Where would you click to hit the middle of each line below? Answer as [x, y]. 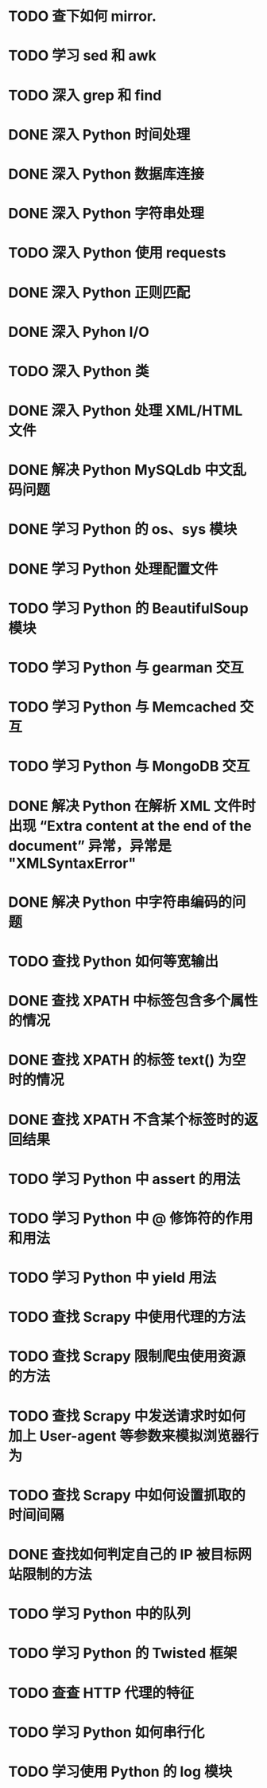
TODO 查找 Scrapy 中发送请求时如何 [127, 1416]
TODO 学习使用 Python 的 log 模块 [120, 1772]
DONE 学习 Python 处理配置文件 [113, 569]
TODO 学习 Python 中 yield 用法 [112, 1278]
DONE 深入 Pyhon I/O [79, 332]
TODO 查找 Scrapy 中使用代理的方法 [127, 1317]
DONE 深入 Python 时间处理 [99, 134]
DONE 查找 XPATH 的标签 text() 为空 [127, 1060]
